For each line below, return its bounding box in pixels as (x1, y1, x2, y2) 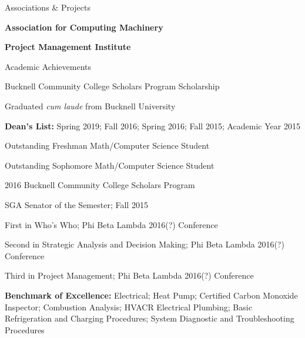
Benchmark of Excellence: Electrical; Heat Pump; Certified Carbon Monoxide (5, 289, 298, 301)
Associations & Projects (5, 1, 91, 13)
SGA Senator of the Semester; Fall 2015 (5, 198, 148, 210)
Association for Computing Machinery (5, 21, 163, 33)
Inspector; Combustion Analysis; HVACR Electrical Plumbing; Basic (5, 300, 252, 313)
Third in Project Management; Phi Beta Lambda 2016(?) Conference (5, 269, 254, 282)
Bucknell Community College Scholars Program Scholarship (5, 80, 220, 92)
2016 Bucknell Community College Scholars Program (5, 179, 195, 191)
